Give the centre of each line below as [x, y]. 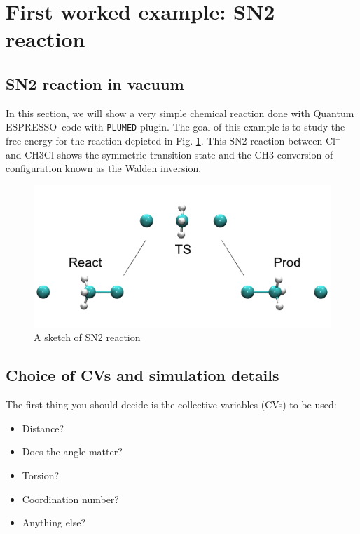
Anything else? [54, 522]
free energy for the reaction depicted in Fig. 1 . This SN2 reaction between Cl [171, 141]
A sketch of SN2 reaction [87, 337]
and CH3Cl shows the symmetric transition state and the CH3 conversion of [169, 154]
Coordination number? [70, 499]
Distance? [43, 428]
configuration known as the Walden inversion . [104, 168]
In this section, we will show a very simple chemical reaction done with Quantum [180, 113]
